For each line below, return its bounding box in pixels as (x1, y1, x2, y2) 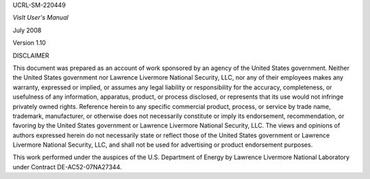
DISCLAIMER (12, 51, 49, 60)
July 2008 (12, 26, 42, 34)
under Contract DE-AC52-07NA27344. (12, 163, 123, 171)
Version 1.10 (12, 38, 46, 47)
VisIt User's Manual (12, 14, 69, 22)
